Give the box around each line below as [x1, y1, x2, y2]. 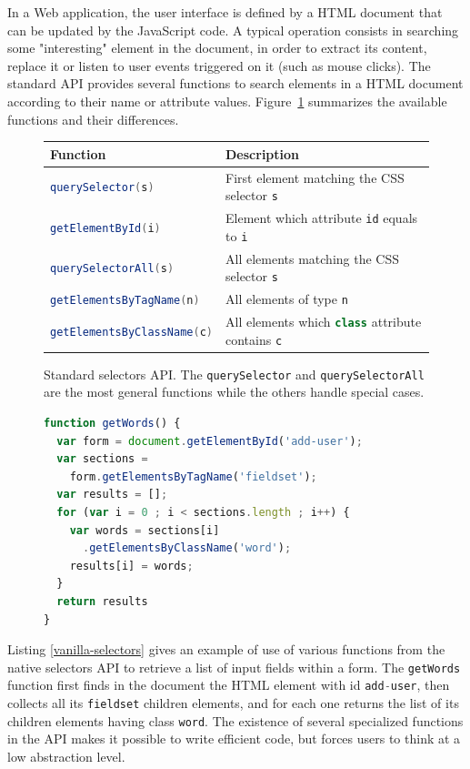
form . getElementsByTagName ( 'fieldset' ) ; [69, 470, 317, 483]
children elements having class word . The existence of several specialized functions [7, 711, 464, 730]
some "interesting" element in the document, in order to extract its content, [7, 38, 427, 57]
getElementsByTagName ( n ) [50, 294, 200, 308]
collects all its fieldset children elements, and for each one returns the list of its [7, 693, 459, 713]
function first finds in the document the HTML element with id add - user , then [7, 675, 450, 694]
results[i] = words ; [69, 559, 194, 572]
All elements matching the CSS [225, 248, 400, 268]
